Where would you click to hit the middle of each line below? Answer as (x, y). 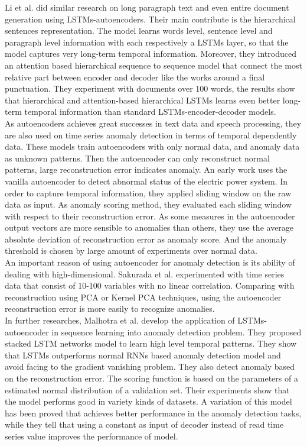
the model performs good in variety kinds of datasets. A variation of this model (148, 401)
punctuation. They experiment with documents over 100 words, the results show (150, 88)
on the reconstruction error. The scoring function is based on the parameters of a (151, 378)
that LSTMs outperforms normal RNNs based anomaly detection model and (143, 355)
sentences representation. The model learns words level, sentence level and (139, 30)
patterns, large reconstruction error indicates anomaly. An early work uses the (146, 169)
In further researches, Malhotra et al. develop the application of (120, 320)
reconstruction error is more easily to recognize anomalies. (110, 308)
